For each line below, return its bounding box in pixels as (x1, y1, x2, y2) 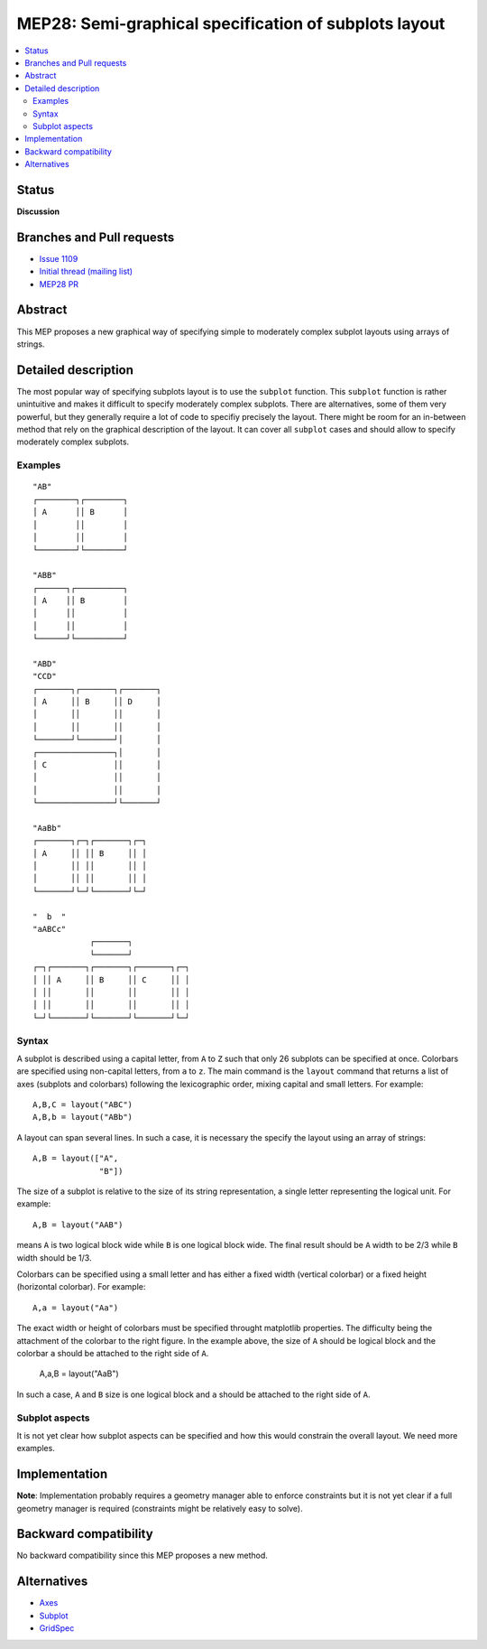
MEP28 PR (39, 278, 79, 289)
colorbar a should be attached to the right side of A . (16, 1347, 209, 1358)
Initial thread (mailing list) (39, 266, 133, 277)
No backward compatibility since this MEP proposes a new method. (16, 1550, 268, 1561)
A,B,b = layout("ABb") (32, 1112, 133, 1123)
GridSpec (39, 1623, 75, 1634)
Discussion (16, 206, 60, 217)
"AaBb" (32, 823, 62, 833)
